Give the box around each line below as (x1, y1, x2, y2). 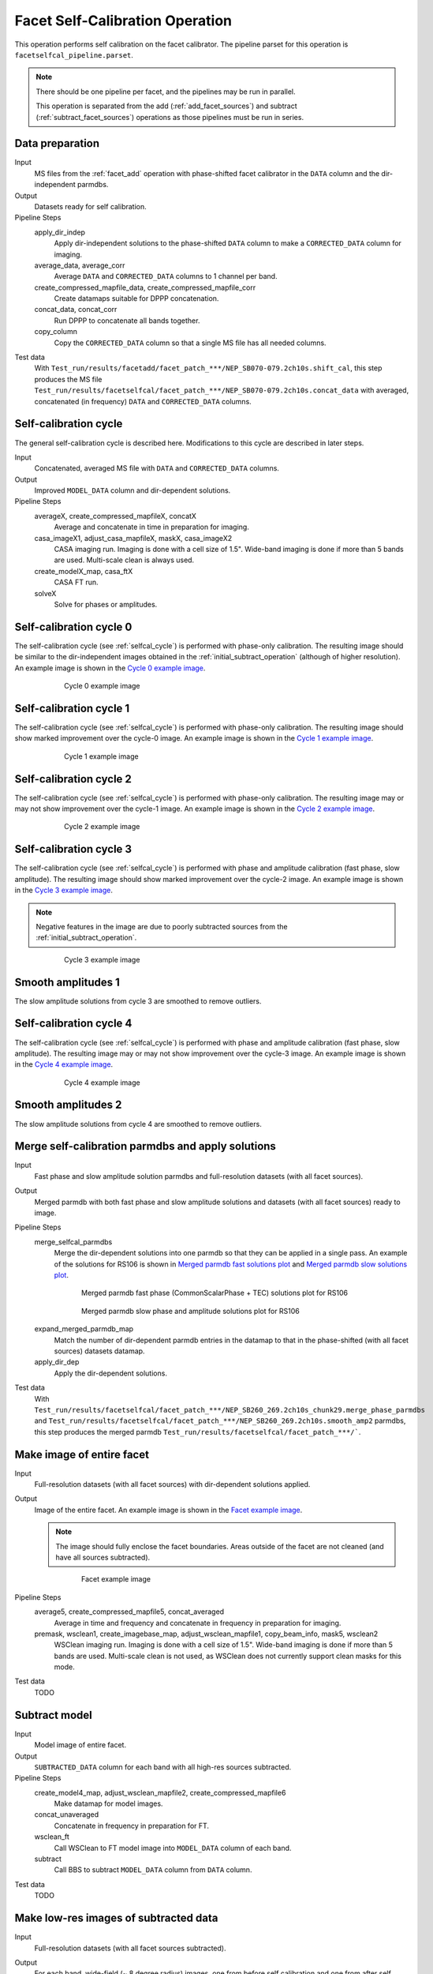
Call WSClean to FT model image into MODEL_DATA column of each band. (54, 1843, 292, 1852)
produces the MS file (34, 374, 103, 384)
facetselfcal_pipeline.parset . (14, 50, 134, 59)
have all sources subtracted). (55, 1552, 151, 1562)
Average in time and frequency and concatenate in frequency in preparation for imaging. (54, 1618, 342, 1627)
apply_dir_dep (34, 1357, 80, 1367)
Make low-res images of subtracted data (14, 1912, 218, 1925)
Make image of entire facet (14, 1447, 150, 1461)
